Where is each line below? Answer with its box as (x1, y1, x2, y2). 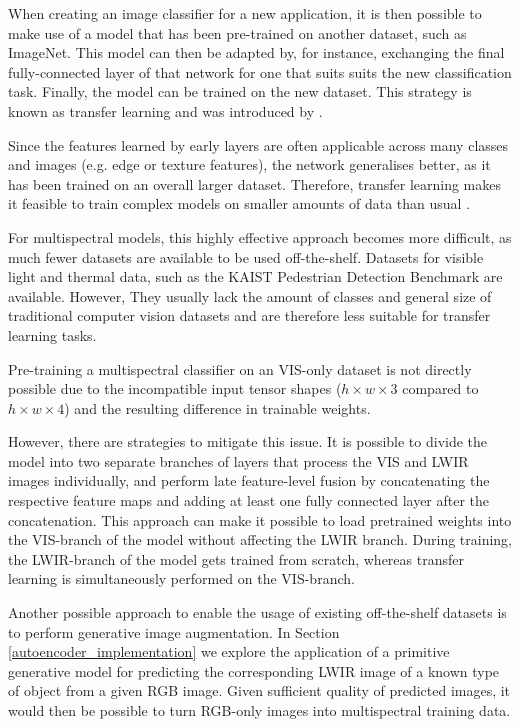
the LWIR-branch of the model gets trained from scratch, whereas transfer (8, 548, 464, 569)
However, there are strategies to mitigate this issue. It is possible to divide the (8, 431, 488, 452)
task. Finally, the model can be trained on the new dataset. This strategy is (8, 81, 472, 102)
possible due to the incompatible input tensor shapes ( (8, 378, 342, 399)
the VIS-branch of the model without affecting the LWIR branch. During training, (8, 529, 513, 550)
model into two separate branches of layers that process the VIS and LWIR (8, 450, 469, 471)
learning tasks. (8, 324, 97, 345)
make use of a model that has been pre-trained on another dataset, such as (8, 22, 467, 43)
